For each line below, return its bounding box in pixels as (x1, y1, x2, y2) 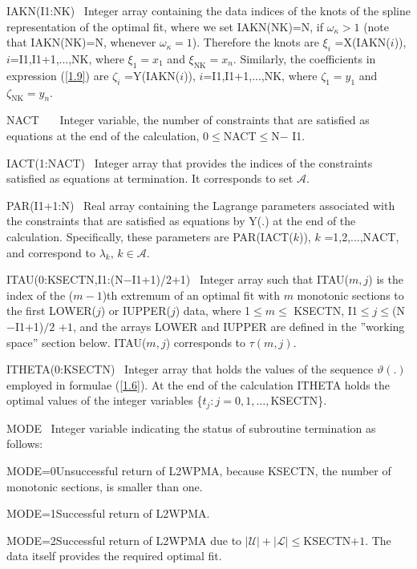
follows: (6, 435, 43, 452)
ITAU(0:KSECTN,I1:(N (6, 271, 123, 288)
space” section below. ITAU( (6, 333, 147, 350)
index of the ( (6, 286, 74, 303)
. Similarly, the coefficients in (233, 50, 376, 67)
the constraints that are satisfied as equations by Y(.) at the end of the (6, 212, 356, 229)
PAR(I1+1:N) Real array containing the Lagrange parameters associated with (6, 196, 395, 213)
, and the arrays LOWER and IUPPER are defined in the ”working (72, 317, 405, 334)
